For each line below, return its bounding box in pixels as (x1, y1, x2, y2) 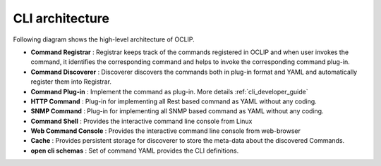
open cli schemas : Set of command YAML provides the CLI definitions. (30, 146, 239, 155)
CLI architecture (13, 11, 109, 26)
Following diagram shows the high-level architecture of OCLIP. (13, 35, 195, 44)
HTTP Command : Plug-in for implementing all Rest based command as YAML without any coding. (30, 97, 317, 106)
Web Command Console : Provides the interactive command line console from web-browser (30, 127, 301, 135)
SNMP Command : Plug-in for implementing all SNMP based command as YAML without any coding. (30, 107, 324, 115)
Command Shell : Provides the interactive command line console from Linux (30, 117, 253, 125)
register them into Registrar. (30, 77, 112, 86)
